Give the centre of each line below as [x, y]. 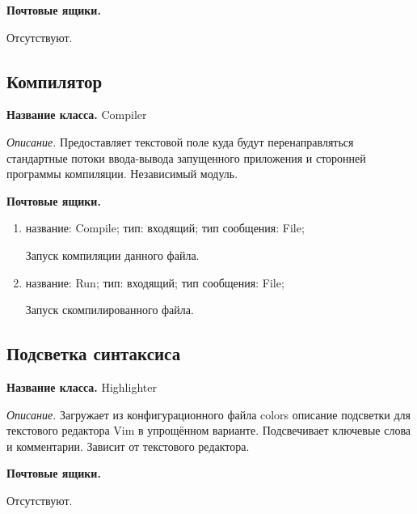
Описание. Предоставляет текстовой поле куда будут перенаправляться [180, 141]
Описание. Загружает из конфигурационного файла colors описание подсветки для [209, 414]
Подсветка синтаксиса [94, 353]
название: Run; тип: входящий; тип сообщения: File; [155, 282]
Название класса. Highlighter [82, 387]
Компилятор [55, 81]
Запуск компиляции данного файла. [112, 255]
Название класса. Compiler [77, 115]
